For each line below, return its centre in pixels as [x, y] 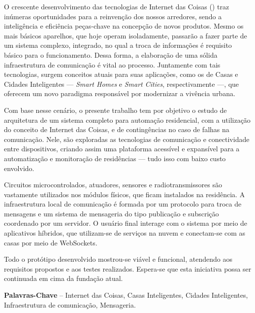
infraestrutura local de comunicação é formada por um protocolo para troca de [123, 204]
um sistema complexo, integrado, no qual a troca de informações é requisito [118, 45]
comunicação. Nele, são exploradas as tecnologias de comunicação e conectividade [127, 139]
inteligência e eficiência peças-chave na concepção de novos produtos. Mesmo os [124, 26]
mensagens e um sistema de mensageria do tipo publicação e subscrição [112, 213]
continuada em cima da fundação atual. [64, 278]
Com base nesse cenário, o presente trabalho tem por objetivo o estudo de [115, 110]
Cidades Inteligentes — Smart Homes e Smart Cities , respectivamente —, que [122, 84]
